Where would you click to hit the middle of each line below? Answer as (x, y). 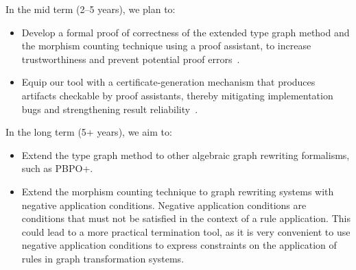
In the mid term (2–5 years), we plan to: (91, 9)
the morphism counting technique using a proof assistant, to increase (166, 46)
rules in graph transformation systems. (103, 258)
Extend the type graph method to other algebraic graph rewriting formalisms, (186, 155)
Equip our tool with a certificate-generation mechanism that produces (168, 82)
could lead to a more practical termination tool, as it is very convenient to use (186, 231)
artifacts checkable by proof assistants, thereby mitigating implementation (177, 95)
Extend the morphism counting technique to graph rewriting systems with (178, 191)
